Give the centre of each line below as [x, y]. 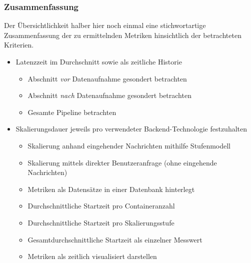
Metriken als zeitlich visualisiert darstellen [92, 256]
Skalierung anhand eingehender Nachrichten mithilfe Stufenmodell [129, 145]
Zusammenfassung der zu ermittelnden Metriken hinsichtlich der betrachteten [123, 35]
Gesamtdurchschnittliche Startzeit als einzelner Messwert [115, 239]
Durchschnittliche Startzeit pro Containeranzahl [101, 206]
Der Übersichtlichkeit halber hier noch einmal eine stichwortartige [105, 25]
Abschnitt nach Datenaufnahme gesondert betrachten [109, 95]
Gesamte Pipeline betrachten [72, 112]
